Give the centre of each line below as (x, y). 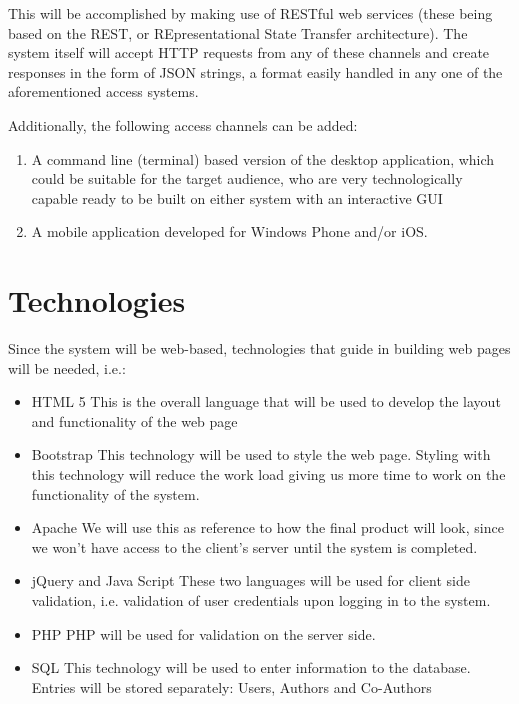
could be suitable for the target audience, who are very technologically (247, 178)
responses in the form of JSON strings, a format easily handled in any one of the (255, 71)
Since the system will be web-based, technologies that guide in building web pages (259, 348)
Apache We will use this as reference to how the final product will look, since (267, 527)
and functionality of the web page (134, 420)
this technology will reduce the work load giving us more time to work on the (268, 474)
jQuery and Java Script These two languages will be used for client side (250, 580)
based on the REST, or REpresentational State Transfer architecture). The (238, 32)
